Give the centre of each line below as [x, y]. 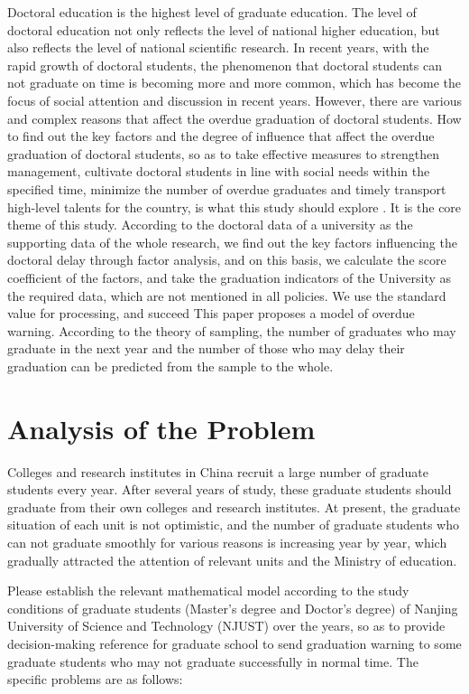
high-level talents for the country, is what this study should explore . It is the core [234, 206]
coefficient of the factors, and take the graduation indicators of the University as [230, 277]
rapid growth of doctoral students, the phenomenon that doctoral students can [225, 65]
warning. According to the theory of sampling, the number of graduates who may [232, 330]
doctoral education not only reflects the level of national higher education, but [224, 29]
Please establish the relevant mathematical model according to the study [208, 591]
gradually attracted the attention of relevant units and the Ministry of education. [232, 560]
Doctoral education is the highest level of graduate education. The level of [212, 12]
